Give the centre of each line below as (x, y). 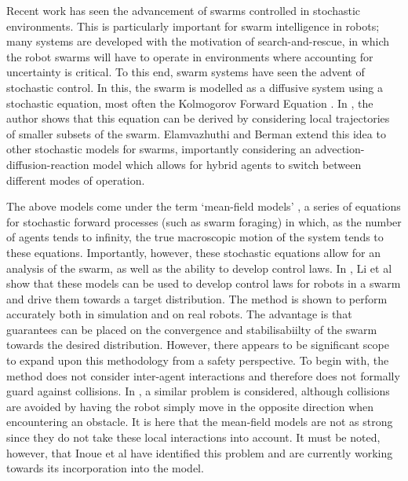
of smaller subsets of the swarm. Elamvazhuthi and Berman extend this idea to (196, 133)
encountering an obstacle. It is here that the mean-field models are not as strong (200, 422)
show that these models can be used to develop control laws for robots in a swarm (204, 283)
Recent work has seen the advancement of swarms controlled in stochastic (184, 10)
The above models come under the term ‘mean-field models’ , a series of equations (204, 206)
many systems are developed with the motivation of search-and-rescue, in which (198, 41)
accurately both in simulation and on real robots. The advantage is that (179, 314)
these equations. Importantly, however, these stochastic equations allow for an (193, 252)
